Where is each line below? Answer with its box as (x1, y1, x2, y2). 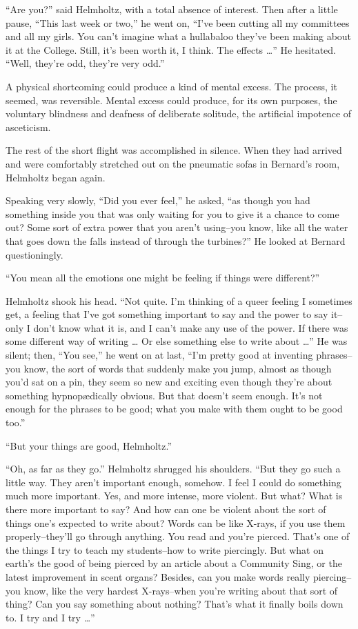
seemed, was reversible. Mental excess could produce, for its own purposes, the (6, 92, 337, 107)
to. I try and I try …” (6, 610, 95, 624)
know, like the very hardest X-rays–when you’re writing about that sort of (23, 583, 338, 597)
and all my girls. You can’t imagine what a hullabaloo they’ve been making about (6, 29, 352, 43)
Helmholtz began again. (6, 170, 106, 184)
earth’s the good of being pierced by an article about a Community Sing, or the (6, 556, 342, 570)
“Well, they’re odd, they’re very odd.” (6, 56, 165, 70)
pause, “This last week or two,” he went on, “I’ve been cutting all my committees (6, 15, 350, 30)
